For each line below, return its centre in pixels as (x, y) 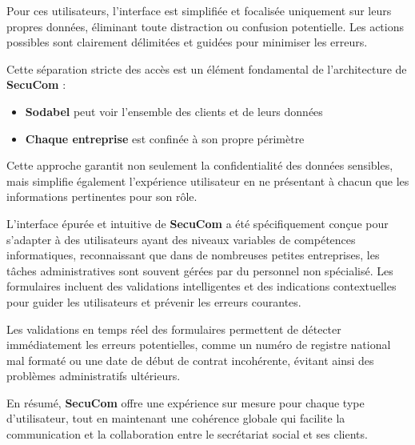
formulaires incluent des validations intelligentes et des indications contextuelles (202, 286)
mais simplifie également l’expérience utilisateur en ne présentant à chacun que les (208, 180)
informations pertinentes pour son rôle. (102, 196)
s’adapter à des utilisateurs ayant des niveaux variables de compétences (181, 239)
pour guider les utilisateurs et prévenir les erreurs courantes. (154, 301)
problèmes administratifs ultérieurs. (94, 376)
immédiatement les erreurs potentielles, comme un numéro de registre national (199, 345)
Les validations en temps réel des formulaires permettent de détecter (174, 329)
